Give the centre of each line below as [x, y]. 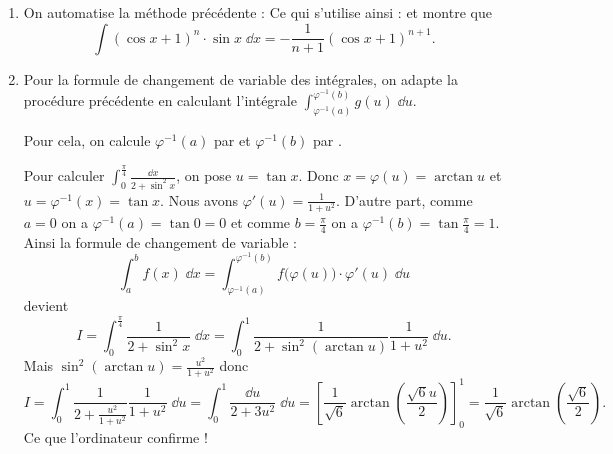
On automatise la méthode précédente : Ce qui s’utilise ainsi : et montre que [257, 12]
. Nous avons [199, 199]
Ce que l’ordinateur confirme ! [115, 436]
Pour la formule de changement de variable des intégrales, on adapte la [240, 78]
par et [232, 140]
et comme [260, 222]
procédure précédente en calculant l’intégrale [160, 100]
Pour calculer [64, 175]
